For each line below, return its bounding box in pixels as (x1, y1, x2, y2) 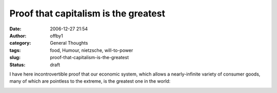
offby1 (50, 32, 64, 39)
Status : (9, 62, 26, 68)
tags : (9, 47, 21, 53)
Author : (9, 32, 27, 39)
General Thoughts (50, 40, 88, 46)
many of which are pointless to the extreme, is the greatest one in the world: (9, 78, 171, 84)
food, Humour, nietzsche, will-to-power (50, 47, 133, 53)
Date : (9, 26, 22, 32)
